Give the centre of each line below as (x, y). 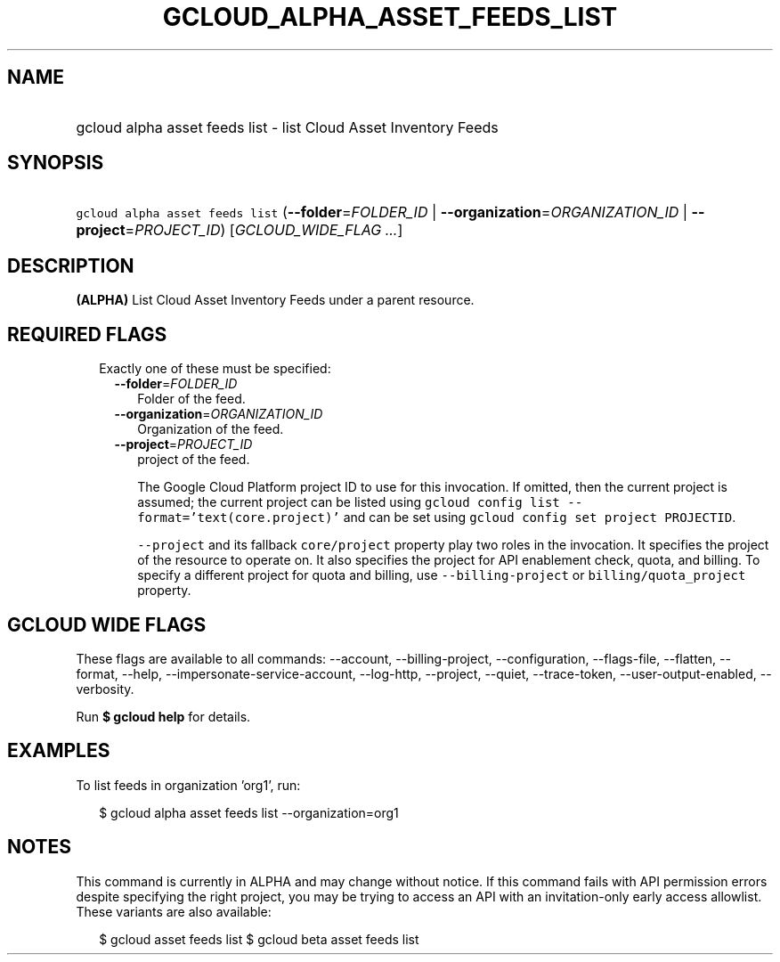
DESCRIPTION (71, 265)
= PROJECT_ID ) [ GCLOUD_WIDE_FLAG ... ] (264, 230)
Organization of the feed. (211, 429)
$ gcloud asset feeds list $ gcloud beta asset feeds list (259, 939)
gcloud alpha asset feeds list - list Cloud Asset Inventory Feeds (287, 127)
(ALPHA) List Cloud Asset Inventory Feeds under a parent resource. (275, 300)
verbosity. (105, 689)
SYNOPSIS (56, 163)
